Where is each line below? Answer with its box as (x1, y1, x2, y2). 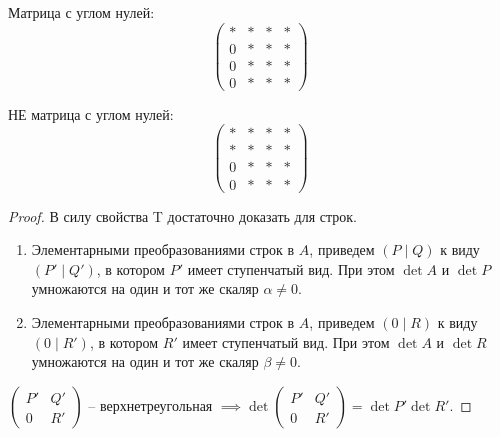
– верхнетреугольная (88, 394, 213, 415)
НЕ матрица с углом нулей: (8, 103, 174, 124)
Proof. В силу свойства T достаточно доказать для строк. (8, 205, 358, 226)
